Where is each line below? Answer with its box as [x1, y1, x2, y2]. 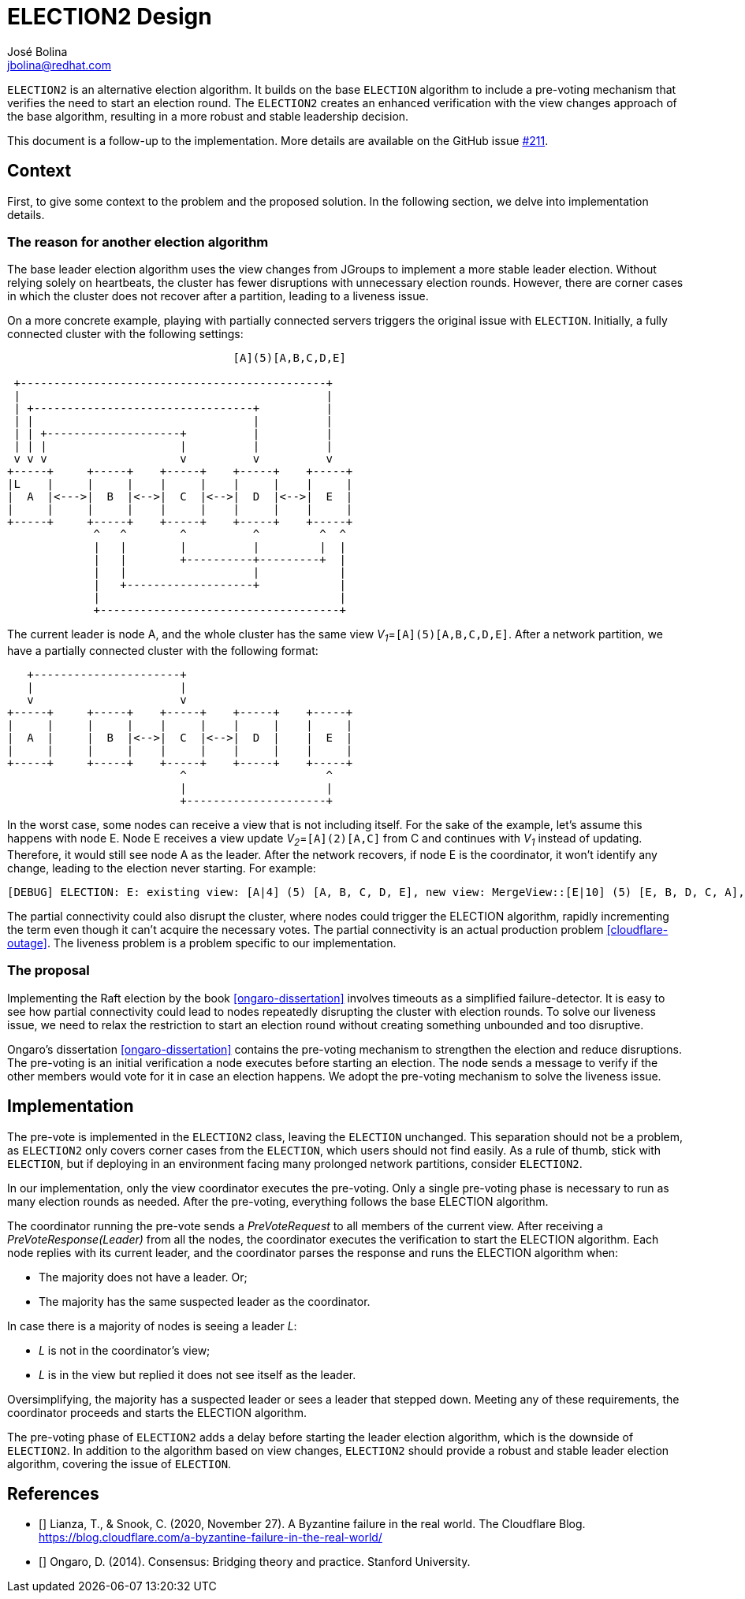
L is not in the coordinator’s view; [39, 1343, 210, 1357]
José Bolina [7, 44, 68, 58]
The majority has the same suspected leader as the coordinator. [39, 1294, 371, 1308]
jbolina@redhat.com [7, 58, 111, 72]
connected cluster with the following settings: [7, 327, 244, 341]
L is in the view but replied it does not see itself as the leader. [39, 1367, 356, 1381]
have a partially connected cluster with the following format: [7, 644, 318, 658]
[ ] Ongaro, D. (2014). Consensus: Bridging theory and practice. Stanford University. [39, 1555, 471, 1569]
